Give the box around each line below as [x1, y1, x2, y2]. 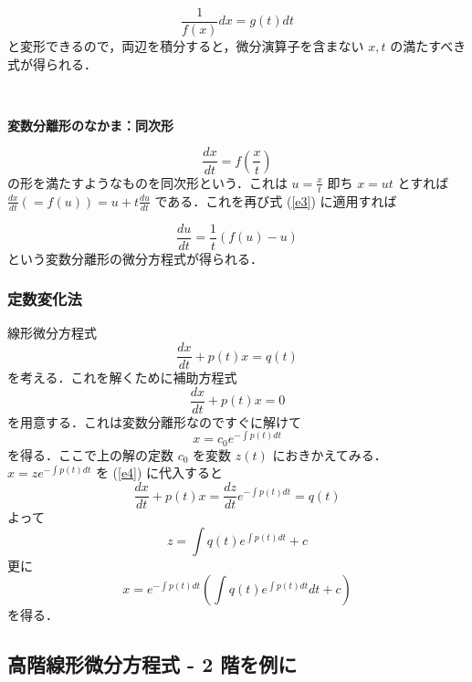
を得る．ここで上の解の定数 [7, 445, 173, 464]
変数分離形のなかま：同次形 [7, 115, 173, 134]
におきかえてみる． [272, 445, 387, 464]
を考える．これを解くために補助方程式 [7, 368, 237, 387]
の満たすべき [390, 37, 467, 56]
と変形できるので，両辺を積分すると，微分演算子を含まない [7, 37, 364, 56]
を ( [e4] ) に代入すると [95, 463, 224, 482]
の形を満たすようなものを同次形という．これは [7, 173, 288, 192]
